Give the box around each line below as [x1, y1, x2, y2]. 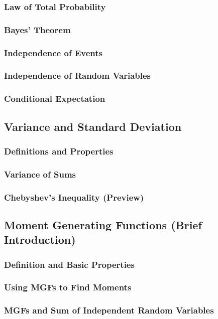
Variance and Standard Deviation [4, 118, 182, 134]
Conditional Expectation [4, 92, 105, 105]
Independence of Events [4, 46, 102, 59]
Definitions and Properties [4, 144, 114, 157]
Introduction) [4, 232, 76, 247]
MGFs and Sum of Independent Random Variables [4, 304, 214, 316]
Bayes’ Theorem [4, 23, 71, 36]
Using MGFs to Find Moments [4, 281, 132, 293]
